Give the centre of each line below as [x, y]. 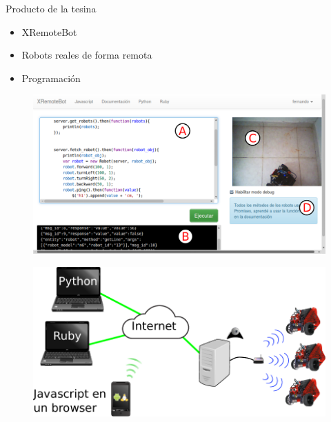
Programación [51, 78]
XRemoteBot [49, 31]
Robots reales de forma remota [87, 55]
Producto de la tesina [51, 8]
